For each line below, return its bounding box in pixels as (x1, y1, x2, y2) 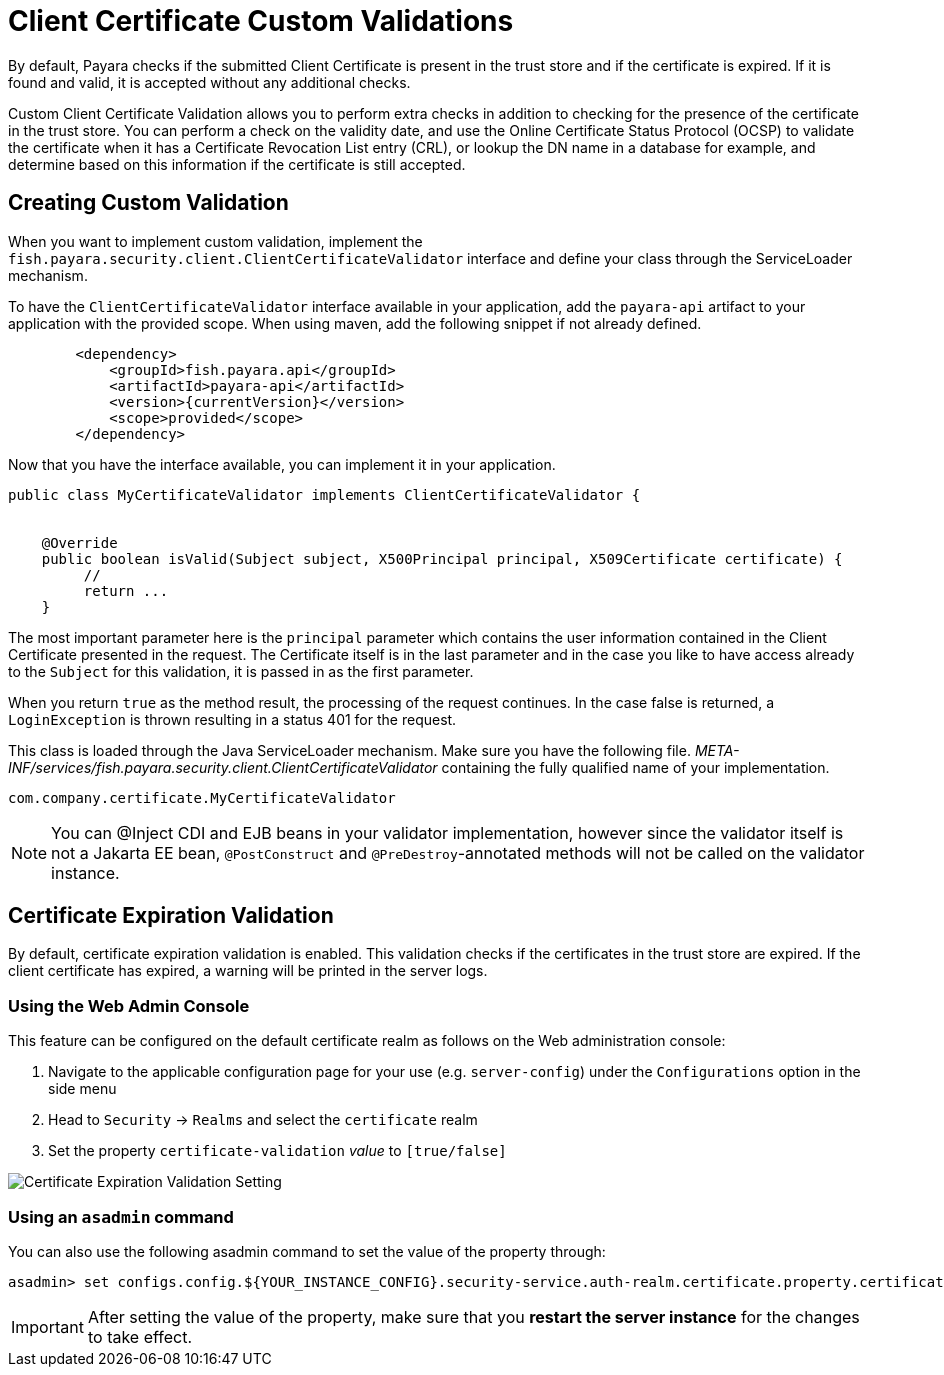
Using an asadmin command (8, 1206, 234, 1227)
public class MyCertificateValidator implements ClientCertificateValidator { (8, 486, 641, 503)
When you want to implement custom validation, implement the (8, 232, 423, 250)
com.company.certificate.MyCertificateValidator (8, 789, 396, 806)
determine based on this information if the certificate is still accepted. (8, 155, 466, 173)
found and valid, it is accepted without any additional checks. (8, 73, 411, 91)
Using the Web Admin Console (8, 995, 250, 1016)
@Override (41, 534, 118, 551)
